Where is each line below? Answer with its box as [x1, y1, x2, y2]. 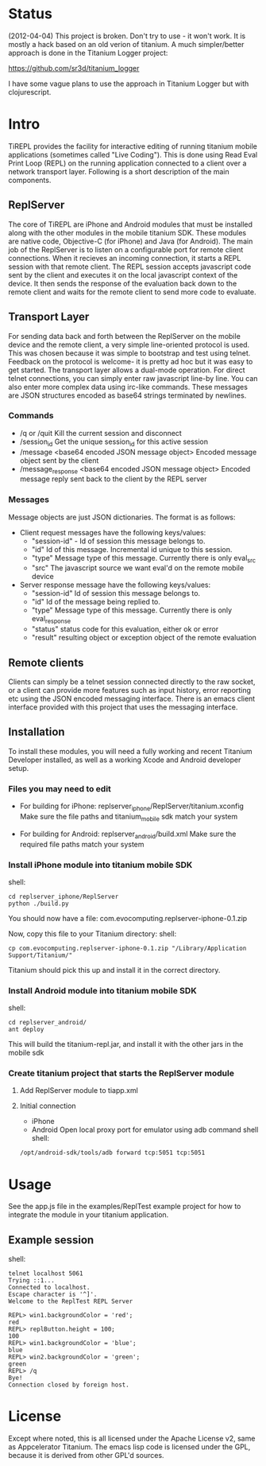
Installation [8, 725, 65, 739]
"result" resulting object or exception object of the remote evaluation [31, 633, 256, 643]
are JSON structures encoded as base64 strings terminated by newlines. [8, 391, 247, 400]
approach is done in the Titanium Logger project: [8, 48, 168, 57]
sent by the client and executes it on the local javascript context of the [8, 270, 238, 279]
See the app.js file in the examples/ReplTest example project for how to [8, 1202, 241, 1211]
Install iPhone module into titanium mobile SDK [8, 859, 193, 870]
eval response [31, 614, 71, 625]
